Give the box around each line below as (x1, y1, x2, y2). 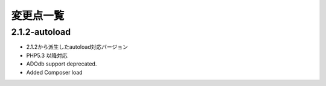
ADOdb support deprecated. (26, 60, 97, 67)
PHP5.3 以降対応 (26, 52, 68, 59)
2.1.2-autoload (11, 26, 71, 37)
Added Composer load (26, 69, 83, 76)
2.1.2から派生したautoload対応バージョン (26, 43, 128, 51)
